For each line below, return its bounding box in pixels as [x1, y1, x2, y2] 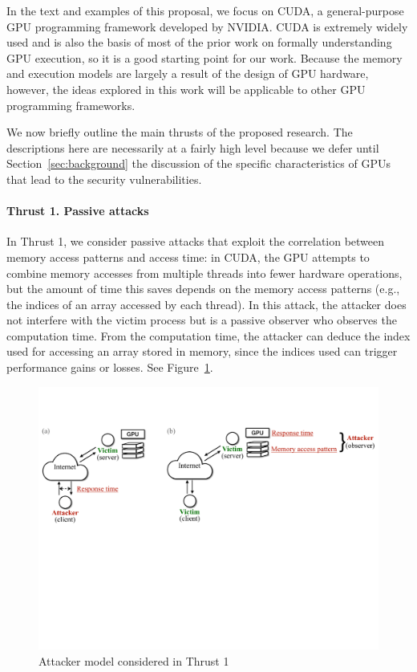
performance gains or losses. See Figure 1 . [6, 359, 213, 376]
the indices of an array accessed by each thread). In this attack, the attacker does [6, 295, 407, 312]
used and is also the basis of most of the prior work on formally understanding [6, 34, 392, 51]
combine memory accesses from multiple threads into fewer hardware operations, [6, 264, 403, 281]
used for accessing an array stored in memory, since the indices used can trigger [6, 343, 398, 360]
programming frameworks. [6, 96, 136, 113]
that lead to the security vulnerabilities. [6, 170, 202, 187]
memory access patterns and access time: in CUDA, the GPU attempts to [6, 248, 370, 265]
